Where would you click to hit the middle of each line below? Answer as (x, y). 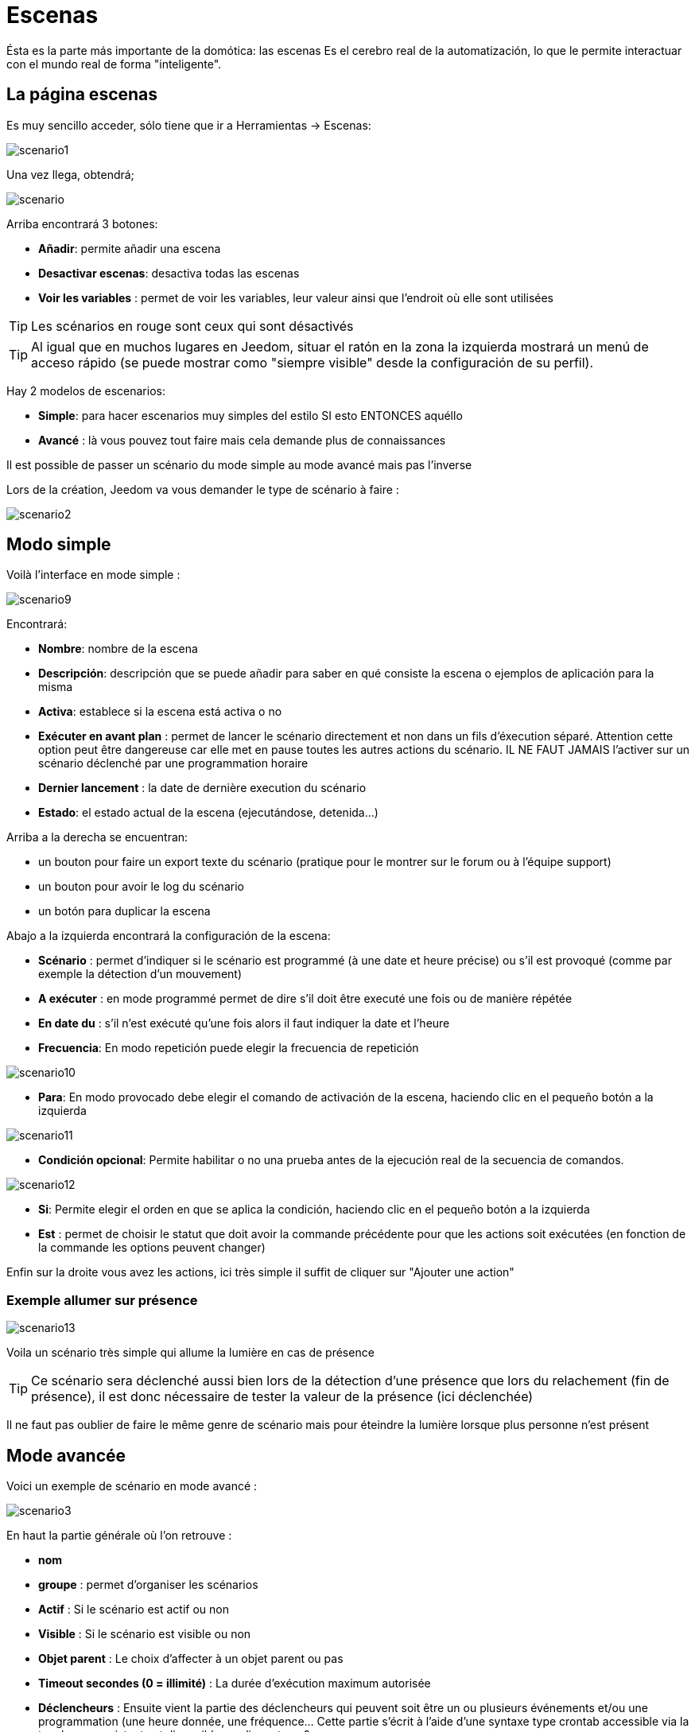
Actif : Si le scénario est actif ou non (134, 1610)
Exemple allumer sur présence (102, 1300)
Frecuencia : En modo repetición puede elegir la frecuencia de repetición (229, 1048)
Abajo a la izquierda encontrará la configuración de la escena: (169, 936)
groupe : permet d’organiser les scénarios (148, 1585)
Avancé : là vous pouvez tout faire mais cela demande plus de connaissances (242, 440)
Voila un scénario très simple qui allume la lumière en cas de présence (190, 1353)
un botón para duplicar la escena (124, 911)
